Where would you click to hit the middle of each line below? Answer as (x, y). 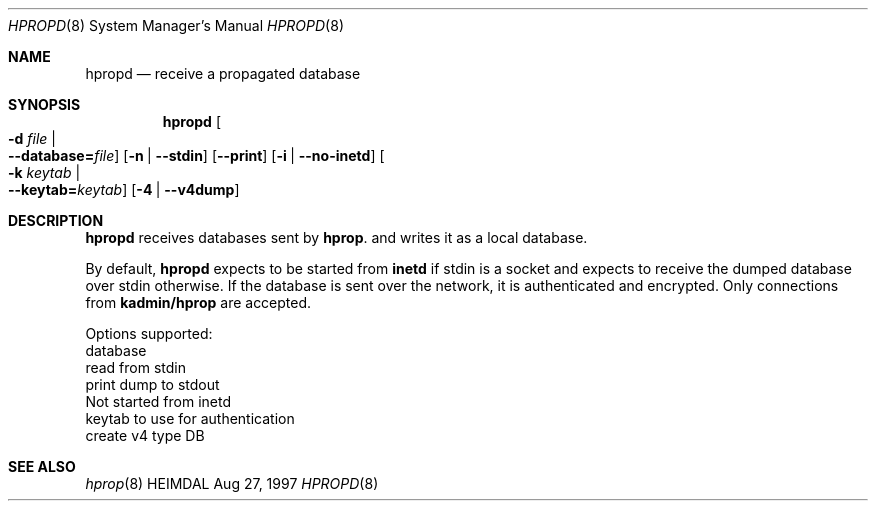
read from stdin (135, 367)
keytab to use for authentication (190, 418)
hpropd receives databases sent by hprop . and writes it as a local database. (336, 237)
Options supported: (149, 333)
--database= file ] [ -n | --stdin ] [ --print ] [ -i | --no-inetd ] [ (196, 155)
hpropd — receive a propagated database (223, 73)
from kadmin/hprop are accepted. (198, 302)
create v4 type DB (145, 435)
